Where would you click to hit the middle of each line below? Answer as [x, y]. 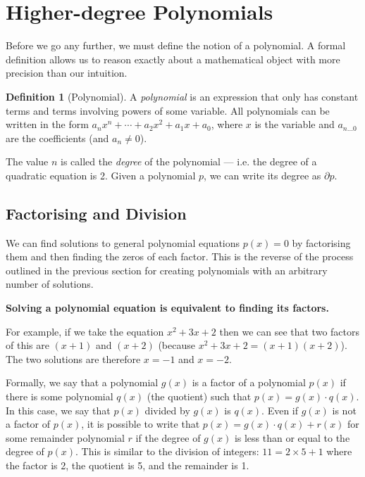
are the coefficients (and [57, 138]
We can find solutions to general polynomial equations [123, 242]
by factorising [321, 242]
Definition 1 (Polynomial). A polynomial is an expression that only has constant [182, 96]
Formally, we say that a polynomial [82, 382]
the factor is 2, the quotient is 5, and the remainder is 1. [128, 465]
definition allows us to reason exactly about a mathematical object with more [173, 59]
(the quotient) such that [199, 396]
